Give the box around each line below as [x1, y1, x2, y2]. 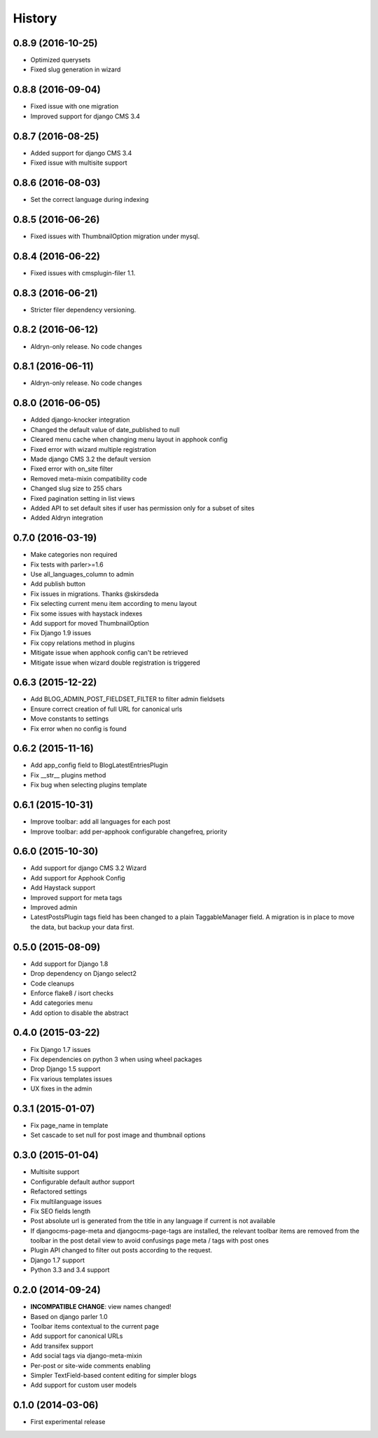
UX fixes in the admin [30, 1084, 92, 1093]
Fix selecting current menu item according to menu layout [30, 600, 197, 608]
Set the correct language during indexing [30, 195, 149, 203]
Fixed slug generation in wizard [30, 65, 121, 74]
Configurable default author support [30, 1177, 135, 1186]
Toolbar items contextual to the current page [30, 1322, 160, 1330]
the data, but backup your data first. [30, 922, 134, 931]
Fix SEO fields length [30, 1207, 91, 1215]
